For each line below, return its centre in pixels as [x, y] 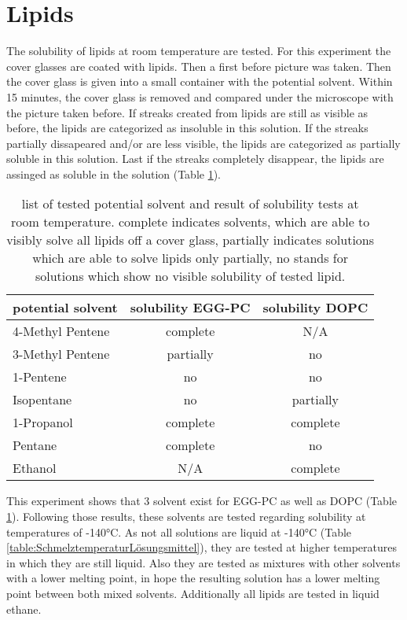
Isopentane [42, 400]
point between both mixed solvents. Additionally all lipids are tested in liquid [193, 594]
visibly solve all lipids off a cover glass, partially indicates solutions [191, 240]
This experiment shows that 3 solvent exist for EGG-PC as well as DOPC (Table [202, 501]
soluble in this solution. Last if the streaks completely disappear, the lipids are [195, 159]
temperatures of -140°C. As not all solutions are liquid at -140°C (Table [179, 531]
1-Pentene [40, 377]
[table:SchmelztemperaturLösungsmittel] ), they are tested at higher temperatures [202, 547]
